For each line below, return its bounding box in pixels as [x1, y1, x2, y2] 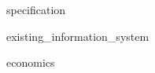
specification [6, 2, 66, 17]
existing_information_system [6, 27, 149, 44]
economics [6, 54, 55, 71]
